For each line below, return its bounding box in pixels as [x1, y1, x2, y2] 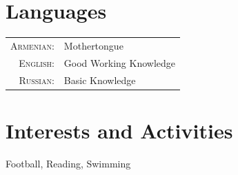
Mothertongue [63, 38, 123, 52]
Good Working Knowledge [63, 55, 176, 70]
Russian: [19, 72, 54, 87]
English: [19, 55, 54, 70]
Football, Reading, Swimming [6, 156, 131, 170]
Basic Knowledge [63, 72, 136, 87]
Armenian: [10, 38, 54, 52]
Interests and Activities [6, 116, 233, 144]
